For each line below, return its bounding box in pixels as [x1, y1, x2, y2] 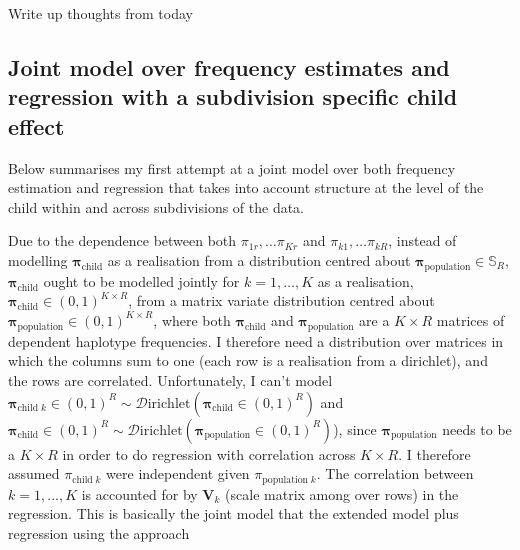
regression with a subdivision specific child [8, 81, 458, 112]
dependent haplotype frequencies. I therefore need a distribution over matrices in [8, 330, 504, 351]
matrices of [436, 309, 505, 330]
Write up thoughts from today [8, 3, 193, 23]
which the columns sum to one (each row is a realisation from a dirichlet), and [8, 350, 488, 371]
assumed [8, 463, 60, 484]
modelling [8, 249, 68, 270]
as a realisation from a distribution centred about [107, 249, 411, 270]
